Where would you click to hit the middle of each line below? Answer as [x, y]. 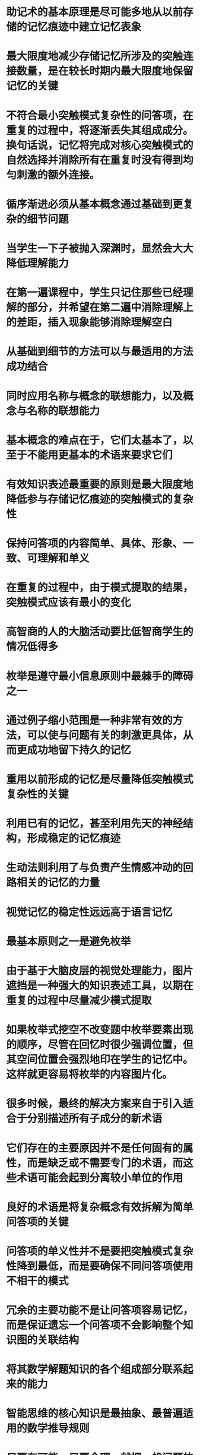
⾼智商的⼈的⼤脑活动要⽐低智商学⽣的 [100, 632]
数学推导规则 [58, 1429]
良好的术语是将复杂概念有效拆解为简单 [100, 1207]
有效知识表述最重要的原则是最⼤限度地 [100, 484]
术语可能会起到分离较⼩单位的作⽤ [100, 1177]
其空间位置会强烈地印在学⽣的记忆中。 [100, 1060]
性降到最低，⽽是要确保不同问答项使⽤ [100, 1266]
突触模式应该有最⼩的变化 [69, 603]
